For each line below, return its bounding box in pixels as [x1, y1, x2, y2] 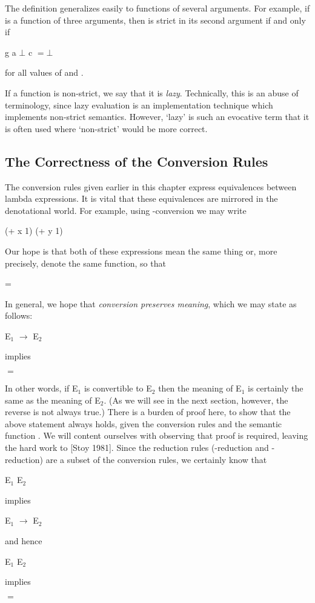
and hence [5, 535, 42, 547]
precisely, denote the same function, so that [5, 256, 166, 269]
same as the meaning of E [5, 393, 101, 406]
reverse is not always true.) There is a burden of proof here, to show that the [5, 405, 291, 418]
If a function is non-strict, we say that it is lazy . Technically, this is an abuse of [5, 86, 299, 99]
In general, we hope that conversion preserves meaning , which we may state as [5, 297, 297, 310]
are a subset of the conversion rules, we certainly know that [45, 453, 267, 465]
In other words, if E [5, 382, 78, 395]
